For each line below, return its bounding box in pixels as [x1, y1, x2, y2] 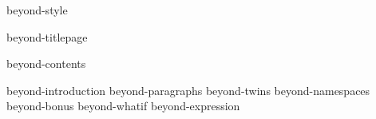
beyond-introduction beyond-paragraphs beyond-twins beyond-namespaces [6, 81, 370, 98]
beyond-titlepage [6, 28, 88, 45]
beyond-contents [6, 55, 86, 72]
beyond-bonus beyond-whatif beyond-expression [6, 97, 240, 114]
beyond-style [6, 2, 68, 18]
